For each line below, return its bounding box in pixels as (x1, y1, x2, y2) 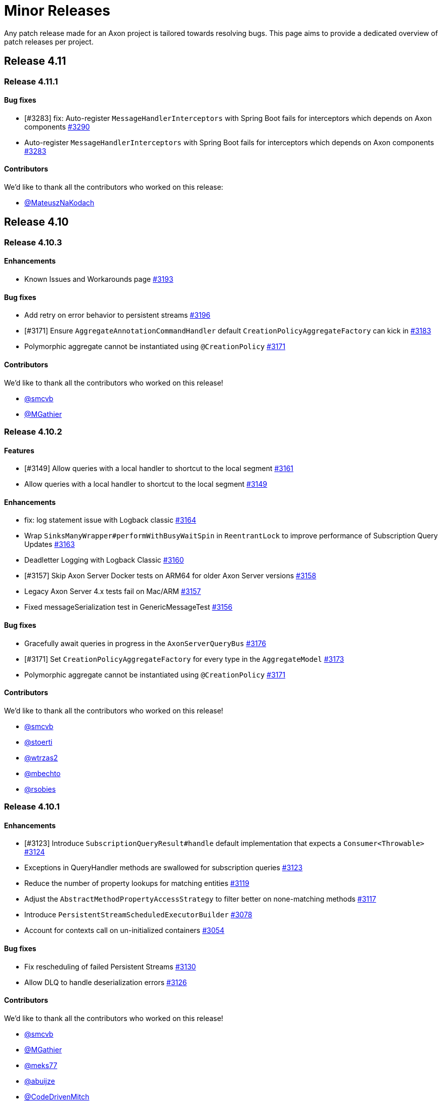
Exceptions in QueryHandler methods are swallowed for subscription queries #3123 (24, 863, 303, 872)
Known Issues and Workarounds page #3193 (24, 275, 173, 284)
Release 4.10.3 (4, 237, 62, 247)
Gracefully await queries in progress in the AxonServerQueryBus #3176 (24, 639, 267, 648)
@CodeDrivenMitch (24, 1092, 90, 1101)
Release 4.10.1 (4, 801, 60, 812)
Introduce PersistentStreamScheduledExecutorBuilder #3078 (24, 910, 252, 919)
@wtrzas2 (24, 753, 58, 762)
